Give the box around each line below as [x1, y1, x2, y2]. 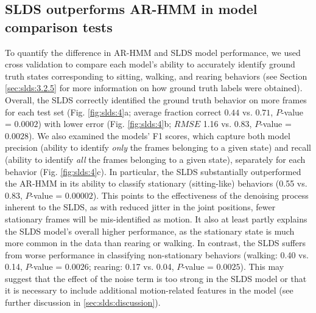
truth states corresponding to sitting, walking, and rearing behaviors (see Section [5, 69, 307, 82]
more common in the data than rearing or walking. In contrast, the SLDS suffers [5, 236, 306, 249]
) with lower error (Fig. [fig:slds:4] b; [38, 117, 172, 130]
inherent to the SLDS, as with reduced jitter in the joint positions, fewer [5, 201, 276, 213]
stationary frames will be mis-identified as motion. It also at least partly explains [5, 212, 307, 225]
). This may [240, 260, 284, 273]
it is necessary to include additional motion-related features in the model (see [5, 284, 293, 297]
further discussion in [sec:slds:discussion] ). [5, 296, 161, 309]
